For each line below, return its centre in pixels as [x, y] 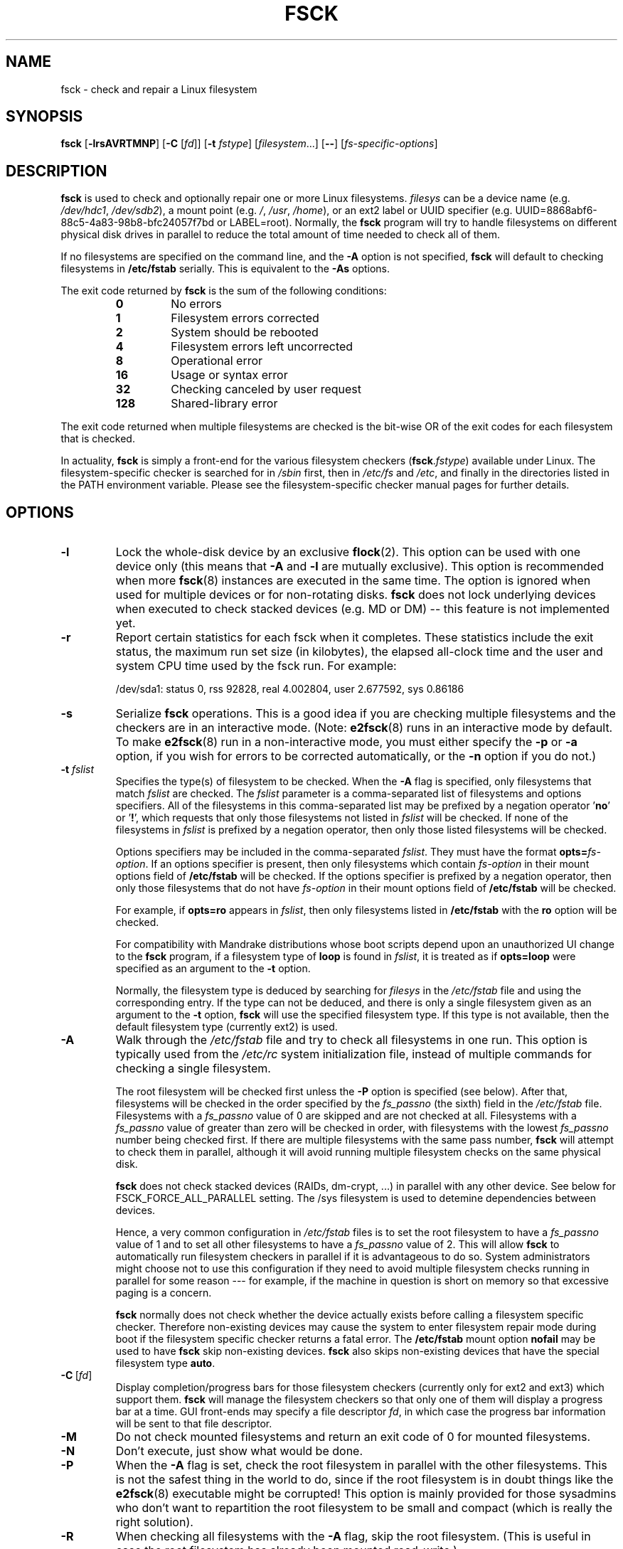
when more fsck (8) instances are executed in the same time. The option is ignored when [353, 581]
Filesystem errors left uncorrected [262, 347]
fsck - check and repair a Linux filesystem [159, 89]
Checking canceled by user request [266, 389]
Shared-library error [224, 404]
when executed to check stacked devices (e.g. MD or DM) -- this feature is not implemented [363, 609]
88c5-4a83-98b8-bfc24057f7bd [138, 223]
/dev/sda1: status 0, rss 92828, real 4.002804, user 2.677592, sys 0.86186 [290, 689]
